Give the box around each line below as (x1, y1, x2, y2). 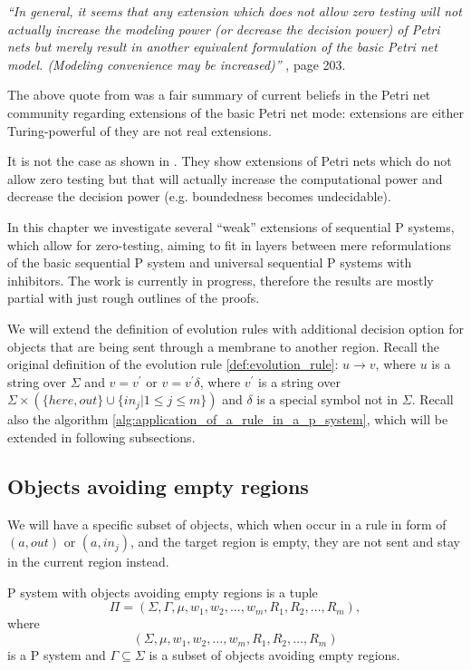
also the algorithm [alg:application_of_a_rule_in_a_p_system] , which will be (7, 410, 448, 429)
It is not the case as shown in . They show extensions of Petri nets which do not (7, 151, 452, 170)
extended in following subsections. (7, 427, 196, 446)
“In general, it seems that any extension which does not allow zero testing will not (7, 2, 462, 20)
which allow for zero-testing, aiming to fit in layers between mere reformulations (7, 235, 452, 254)
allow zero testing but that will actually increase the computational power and (7, 169, 443, 188)
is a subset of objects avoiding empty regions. (149, 646, 400, 665)
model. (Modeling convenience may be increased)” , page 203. (7, 54, 346, 73)
